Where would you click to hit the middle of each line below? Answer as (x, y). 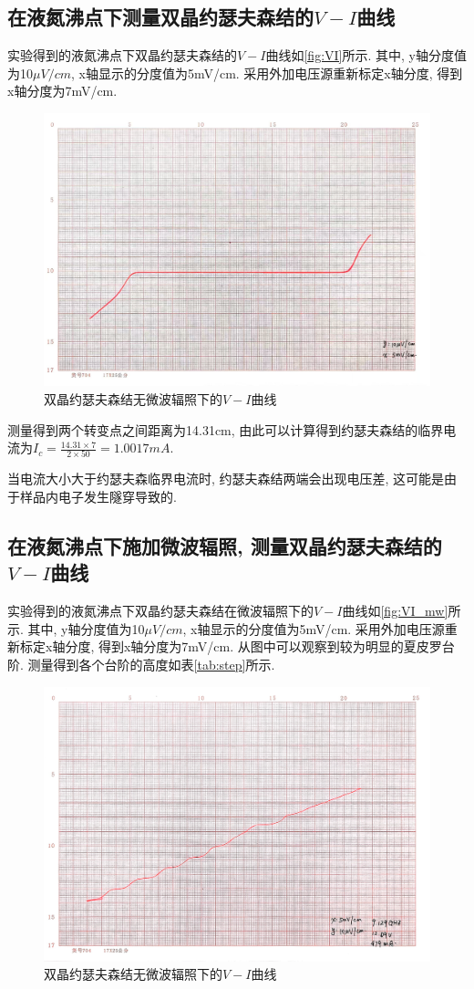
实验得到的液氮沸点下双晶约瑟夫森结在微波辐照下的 (160, 611)
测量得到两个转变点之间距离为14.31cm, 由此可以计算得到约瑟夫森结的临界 (226, 429)
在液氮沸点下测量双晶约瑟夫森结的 (160, 17)
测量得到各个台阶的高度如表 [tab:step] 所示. (151, 664)
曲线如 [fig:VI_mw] (395, 611)
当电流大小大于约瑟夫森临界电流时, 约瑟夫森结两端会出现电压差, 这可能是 (226, 479)
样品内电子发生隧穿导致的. (98, 497)
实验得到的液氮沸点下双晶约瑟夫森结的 (122, 55)
